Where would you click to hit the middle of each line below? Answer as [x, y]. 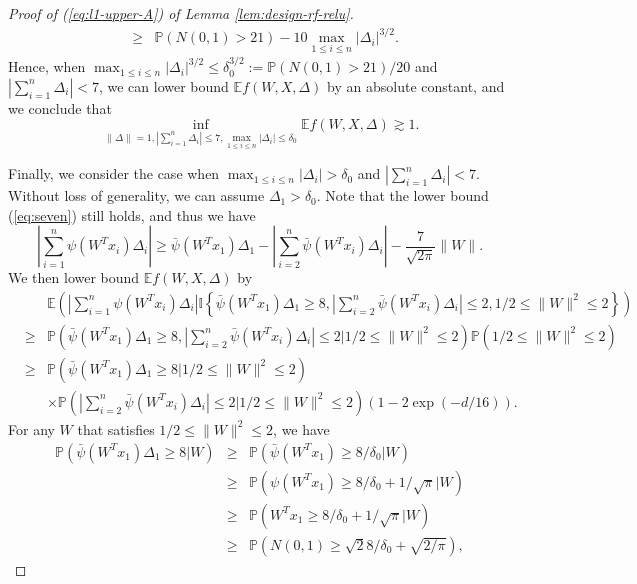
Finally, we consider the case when [114, 173]
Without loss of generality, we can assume [136, 195]
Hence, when [47, 66]
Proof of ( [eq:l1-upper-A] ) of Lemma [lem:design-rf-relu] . [181, 13]
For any [31, 428]
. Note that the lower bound [402, 195]
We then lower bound [74, 277]
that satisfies [116, 428]
